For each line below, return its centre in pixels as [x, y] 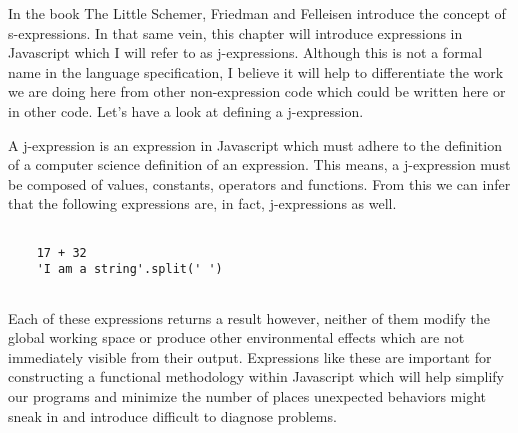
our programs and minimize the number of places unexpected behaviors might [247, 395]
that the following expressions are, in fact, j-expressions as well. [202, 203]
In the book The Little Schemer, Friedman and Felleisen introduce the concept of [257, 13]
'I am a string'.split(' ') [129, 269]
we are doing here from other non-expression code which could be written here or [257, 91]
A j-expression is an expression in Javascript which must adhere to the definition [255, 144]
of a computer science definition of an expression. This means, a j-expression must [259, 164]
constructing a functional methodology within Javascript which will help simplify [256, 376]
